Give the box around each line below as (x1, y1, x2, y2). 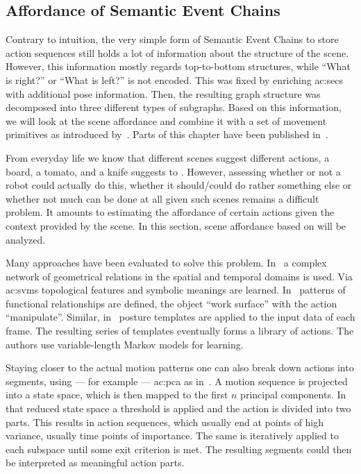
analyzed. (6, 232, 46, 246)
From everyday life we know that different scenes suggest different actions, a (6, 150, 330, 164)
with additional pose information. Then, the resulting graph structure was (6, 86, 321, 101)
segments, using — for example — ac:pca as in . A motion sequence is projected (6, 373, 348, 388)
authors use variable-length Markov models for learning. (6, 337, 244, 351)
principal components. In (240, 387, 346, 402)
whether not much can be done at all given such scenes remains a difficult (6, 191, 319, 205)
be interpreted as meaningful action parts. (6, 455, 185, 470)
